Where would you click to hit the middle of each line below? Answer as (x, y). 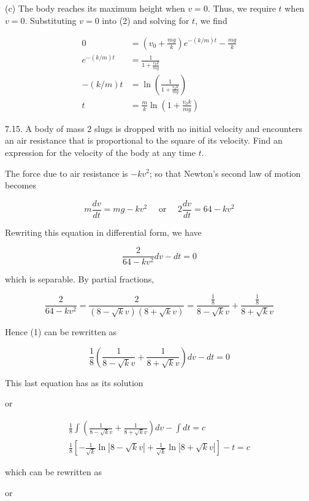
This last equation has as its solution (74, 382)
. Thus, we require (242, 8)
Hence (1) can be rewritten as (61, 332)
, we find (211, 20)
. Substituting (51, 20)
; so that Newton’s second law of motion (225, 173)
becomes (21, 185)
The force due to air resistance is (67, 173)
